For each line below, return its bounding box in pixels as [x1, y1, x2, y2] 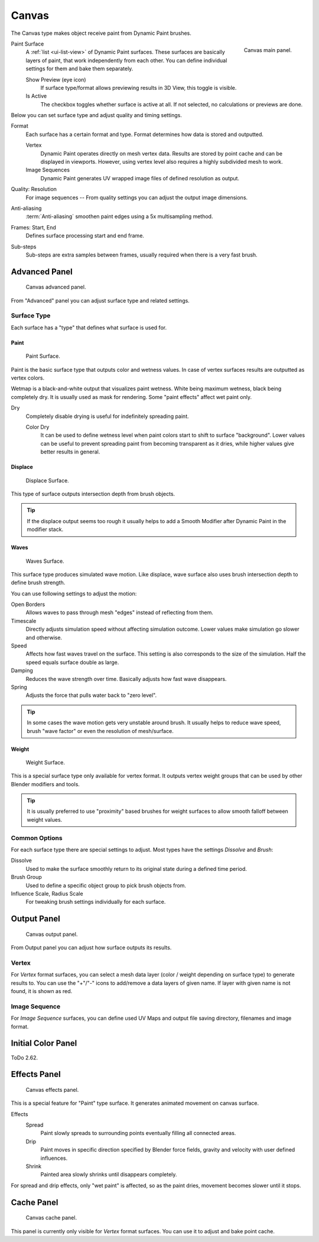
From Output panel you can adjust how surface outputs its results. [11, 944, 172, 951]
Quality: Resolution [11, 186, 57, 193]
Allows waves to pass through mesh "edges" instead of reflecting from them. [25, 609, 214, 616]
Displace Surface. [25, 476, 69, 484]
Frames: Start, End [11, 223, 56, 231]
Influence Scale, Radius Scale [11, 890, 83, 897]
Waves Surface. [25, 557, 64, 565]
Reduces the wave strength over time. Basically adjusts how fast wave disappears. [25, 675, 227, 682]
